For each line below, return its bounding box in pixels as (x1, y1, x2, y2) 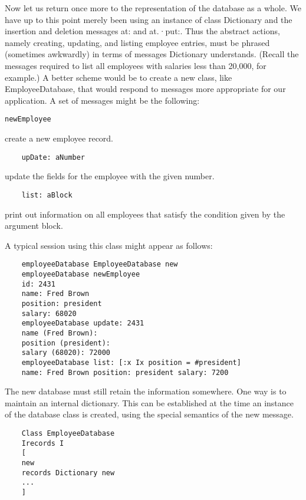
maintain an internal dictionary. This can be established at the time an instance (5, 396, 294, 409)
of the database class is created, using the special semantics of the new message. (5, 408, 294, 420)
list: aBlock (21, 190, 73, 199)
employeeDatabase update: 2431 (21, 319, 144, 328)
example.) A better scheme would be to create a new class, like (5, 71, 232, 83)
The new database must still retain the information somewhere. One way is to (5, 385, 287, 397)
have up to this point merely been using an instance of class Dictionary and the (5, 13, 292, 25)
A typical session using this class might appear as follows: (5, 239, 213, 251)
